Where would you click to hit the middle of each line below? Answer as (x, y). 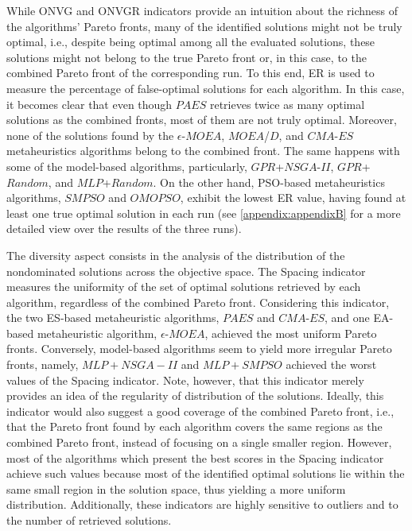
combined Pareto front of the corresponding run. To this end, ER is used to (190, 73)
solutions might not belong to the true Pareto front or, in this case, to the (187, 57)
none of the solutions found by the (90, 135)
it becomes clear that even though (89, 104)
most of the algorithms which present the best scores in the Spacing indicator (195, 457)
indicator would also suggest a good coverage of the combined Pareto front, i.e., (200, 411)
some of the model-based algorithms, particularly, (127, 166)
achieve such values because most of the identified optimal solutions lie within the (206, 473)
